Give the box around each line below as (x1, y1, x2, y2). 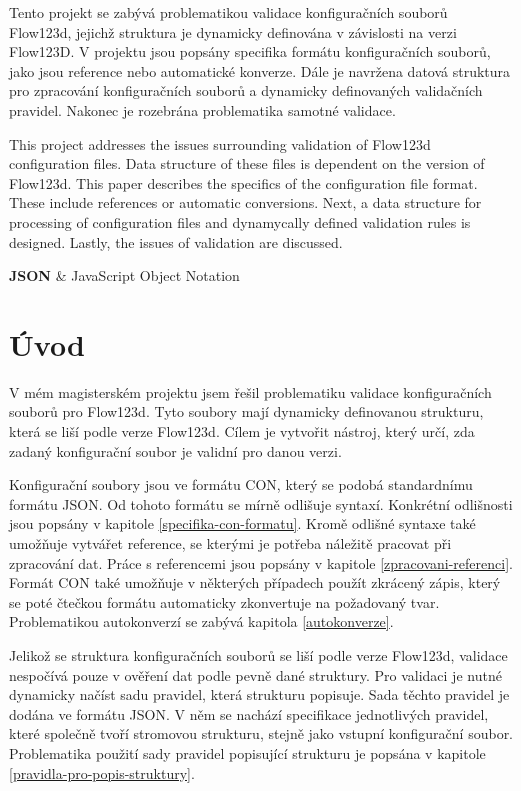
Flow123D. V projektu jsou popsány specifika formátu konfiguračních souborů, (9, 41, 491, 62)
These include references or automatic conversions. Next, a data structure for (9, 192, 482, 213)
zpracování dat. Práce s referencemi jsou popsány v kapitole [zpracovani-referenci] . (9, 552, 513, 573)
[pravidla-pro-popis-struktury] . (9, 762, 195, 783)
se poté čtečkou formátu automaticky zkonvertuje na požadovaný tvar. (9, 591, 440, 612)
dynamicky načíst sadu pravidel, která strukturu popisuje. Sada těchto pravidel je (9, 684, 510, 705)
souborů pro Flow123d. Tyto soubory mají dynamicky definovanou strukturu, (9, 401, 484, 422)
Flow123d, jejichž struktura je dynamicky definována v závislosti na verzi (9, 21, 457, 42)
